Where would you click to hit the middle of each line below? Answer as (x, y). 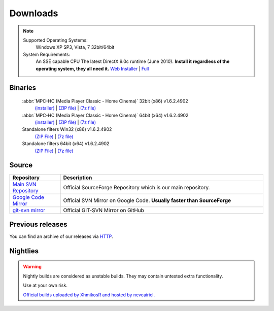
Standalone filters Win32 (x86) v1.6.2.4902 (67, 129)
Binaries (23, 88)
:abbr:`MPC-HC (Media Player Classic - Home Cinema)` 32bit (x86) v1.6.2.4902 (105, 101)
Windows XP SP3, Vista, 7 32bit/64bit (75, 47)
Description (78, 178)
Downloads (34, 13)
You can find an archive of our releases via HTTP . (61, 236)
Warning (32, 267)
